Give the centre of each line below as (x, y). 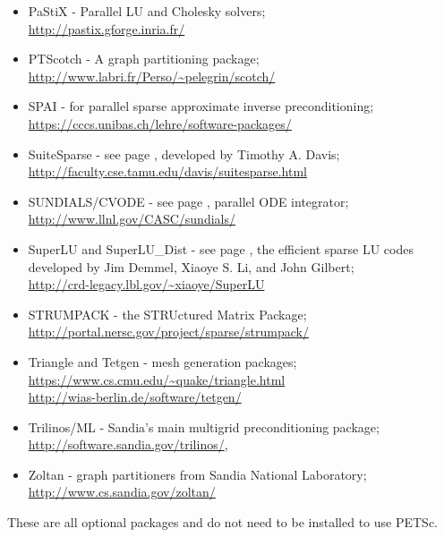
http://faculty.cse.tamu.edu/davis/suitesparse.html (167, 171)
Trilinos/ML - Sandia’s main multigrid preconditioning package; (204, 426)
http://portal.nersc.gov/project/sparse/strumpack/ (169, 332)
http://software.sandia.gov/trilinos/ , (128, 444)
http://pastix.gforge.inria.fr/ (107, 28)
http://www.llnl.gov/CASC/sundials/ (132, 219)
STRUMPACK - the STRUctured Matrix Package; (167, 314)
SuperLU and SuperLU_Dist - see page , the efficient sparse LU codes (221, 248)
